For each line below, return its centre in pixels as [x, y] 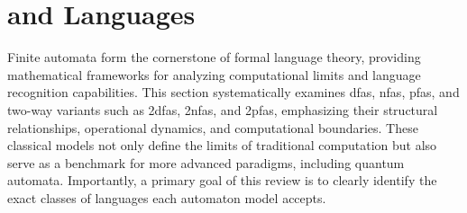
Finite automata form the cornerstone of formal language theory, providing [214, 57]
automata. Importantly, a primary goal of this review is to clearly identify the [222, 180]
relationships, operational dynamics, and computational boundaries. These [213, 127]
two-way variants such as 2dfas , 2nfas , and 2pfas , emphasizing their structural [223, 109]
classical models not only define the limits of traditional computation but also [222, 145]
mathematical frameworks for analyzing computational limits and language [214, 74]
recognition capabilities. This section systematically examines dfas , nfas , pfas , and [233, 92]
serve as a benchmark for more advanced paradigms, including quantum [206, 162]
